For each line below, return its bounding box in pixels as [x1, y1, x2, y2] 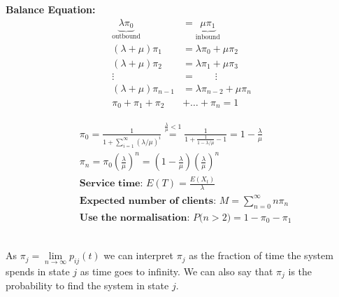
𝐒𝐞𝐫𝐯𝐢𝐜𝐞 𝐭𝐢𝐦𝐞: [79, 179, 143, 189]
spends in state [6, 263, 70, 278]
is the [288, 263, 312, 278]
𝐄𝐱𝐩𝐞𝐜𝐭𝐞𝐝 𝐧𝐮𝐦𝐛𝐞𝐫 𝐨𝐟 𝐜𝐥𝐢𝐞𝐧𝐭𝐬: [79, 195, 217, 206]
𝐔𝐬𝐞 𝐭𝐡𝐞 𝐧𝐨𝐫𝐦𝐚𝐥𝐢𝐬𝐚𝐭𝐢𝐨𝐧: [79, 212, 190, 223]
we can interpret [103, 248, 173, 263]
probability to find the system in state [6, 278, 169, 293]
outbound [112, 32, 140, 40]
